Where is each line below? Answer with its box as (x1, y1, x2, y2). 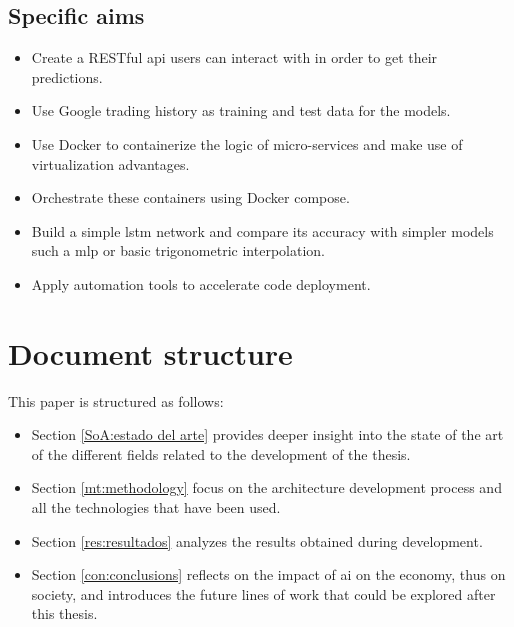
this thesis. (31, 603, 98, 624)
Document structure (8, 332, 293, 373)
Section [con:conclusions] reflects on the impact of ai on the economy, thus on (31, 564, 506, 585)
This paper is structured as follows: (8, 390, 224, 411)
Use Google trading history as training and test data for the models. (31, 100, 451, 121)
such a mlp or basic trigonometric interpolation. (31, 240, 325, 261)
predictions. (31, 66, 103, 87)
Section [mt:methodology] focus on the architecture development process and (31, 477, 502, 498)
